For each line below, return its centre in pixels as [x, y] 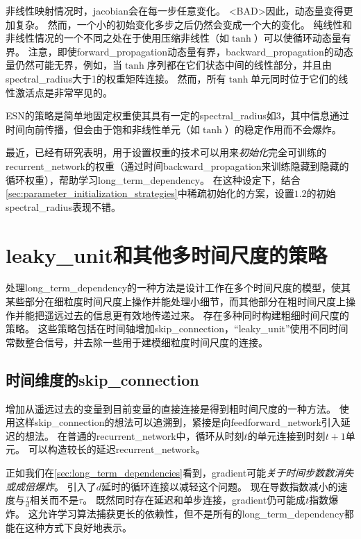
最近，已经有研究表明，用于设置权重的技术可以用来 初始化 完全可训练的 [166, 152]
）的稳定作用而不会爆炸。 [283, 129]
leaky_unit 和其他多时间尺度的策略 [166, 254]
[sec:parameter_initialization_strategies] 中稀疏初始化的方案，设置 [150, 193]
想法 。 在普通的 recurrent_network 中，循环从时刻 [134, 435]
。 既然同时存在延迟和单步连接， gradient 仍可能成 [194, 500]
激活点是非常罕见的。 [64, 92]
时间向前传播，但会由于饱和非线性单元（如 [103, 129]
